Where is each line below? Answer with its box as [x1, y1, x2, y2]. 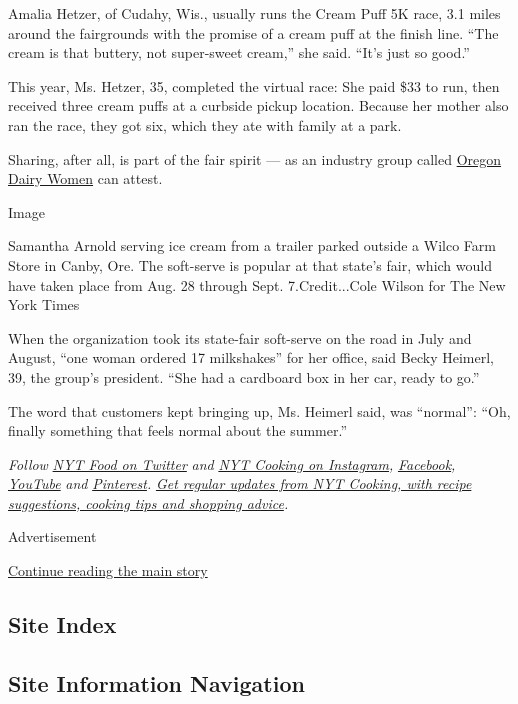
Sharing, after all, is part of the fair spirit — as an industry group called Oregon [8, 148, 502, 169]
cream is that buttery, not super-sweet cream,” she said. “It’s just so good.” [8, 42, 470, 63]
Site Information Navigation [8, 667, 305, 698]
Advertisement [8, 526, 97, 547]
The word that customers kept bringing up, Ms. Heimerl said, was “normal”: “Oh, [8, 400, 511, 421]
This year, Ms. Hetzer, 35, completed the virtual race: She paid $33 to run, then [8, 75, 500, 96]
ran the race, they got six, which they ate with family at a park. [8, 114, 402, 135]
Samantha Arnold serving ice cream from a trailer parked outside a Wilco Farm [8, 235, 496, 256]
